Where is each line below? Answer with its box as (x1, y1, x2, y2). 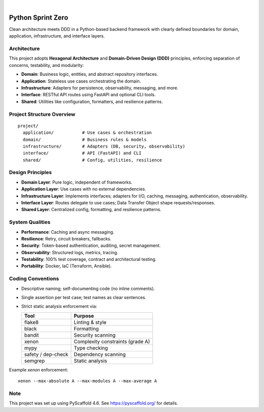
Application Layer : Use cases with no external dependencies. (21, 186, 146, 192)
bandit (24, 331, 39, 338)
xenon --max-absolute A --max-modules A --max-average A (18, 378, 157, 384)
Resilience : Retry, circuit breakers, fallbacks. (21, 236, 112, 241)
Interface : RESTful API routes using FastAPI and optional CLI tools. (21, 92, 156, 98)
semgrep (24, 357, 45, 364)
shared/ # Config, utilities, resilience (22, 157, 162, 163)
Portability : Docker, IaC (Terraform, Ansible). (21, 263, 112, 269)
